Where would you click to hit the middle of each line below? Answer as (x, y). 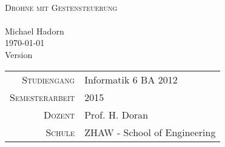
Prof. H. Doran (116, 114)
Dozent (59, 114)
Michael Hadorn (35, 31)
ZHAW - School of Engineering (150, 132)
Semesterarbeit (42, 97)
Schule (60, 132)
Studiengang (49, 79)
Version (19, 54)
